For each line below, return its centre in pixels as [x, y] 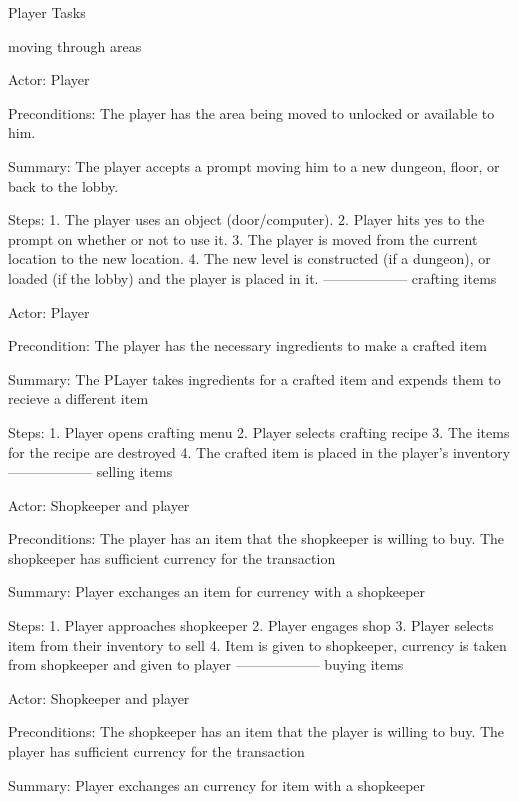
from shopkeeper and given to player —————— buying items [206, 664]
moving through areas [75, 45]
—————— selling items [90, 471]
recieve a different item [78, 398]
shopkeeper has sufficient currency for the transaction [172, 557]
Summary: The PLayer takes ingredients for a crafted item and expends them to [254, 378]
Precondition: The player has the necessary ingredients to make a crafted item [247, 345]
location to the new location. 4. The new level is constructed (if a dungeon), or [249, 258]
